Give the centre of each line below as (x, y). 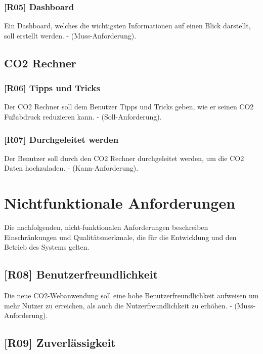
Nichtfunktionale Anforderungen (120, 203)
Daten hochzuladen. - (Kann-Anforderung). (71, 168)
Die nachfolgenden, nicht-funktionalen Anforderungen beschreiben (106, 227)
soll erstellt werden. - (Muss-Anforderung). (70, 35)
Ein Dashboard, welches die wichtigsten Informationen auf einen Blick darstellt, (127, 26)
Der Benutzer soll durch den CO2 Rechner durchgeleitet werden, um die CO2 (124, 158)
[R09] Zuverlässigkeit (60, 343)
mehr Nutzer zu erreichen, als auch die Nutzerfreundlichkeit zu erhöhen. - (118, 305)
